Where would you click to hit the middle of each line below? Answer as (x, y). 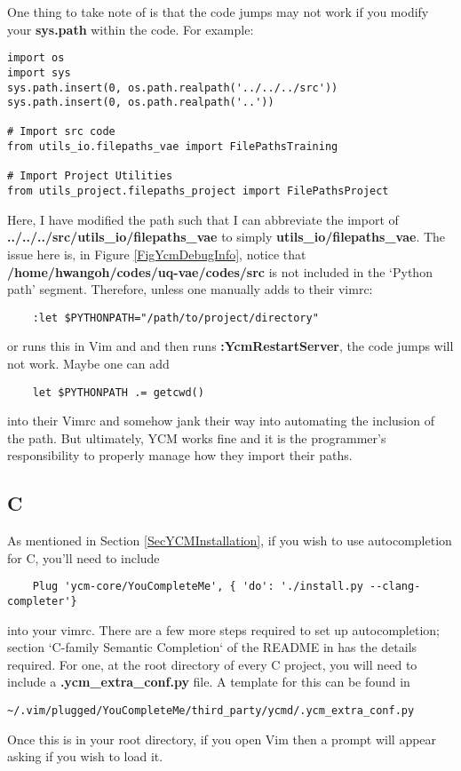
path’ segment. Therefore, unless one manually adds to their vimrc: (190, 289)
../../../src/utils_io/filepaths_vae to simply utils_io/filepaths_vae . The (227, 237)
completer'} (42, 602)
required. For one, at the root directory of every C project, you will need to (212, 664)
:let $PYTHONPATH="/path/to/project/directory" (175, 318)
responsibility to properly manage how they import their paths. (180, 455)
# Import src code (61, 132)
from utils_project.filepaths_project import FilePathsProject (198, 191)
